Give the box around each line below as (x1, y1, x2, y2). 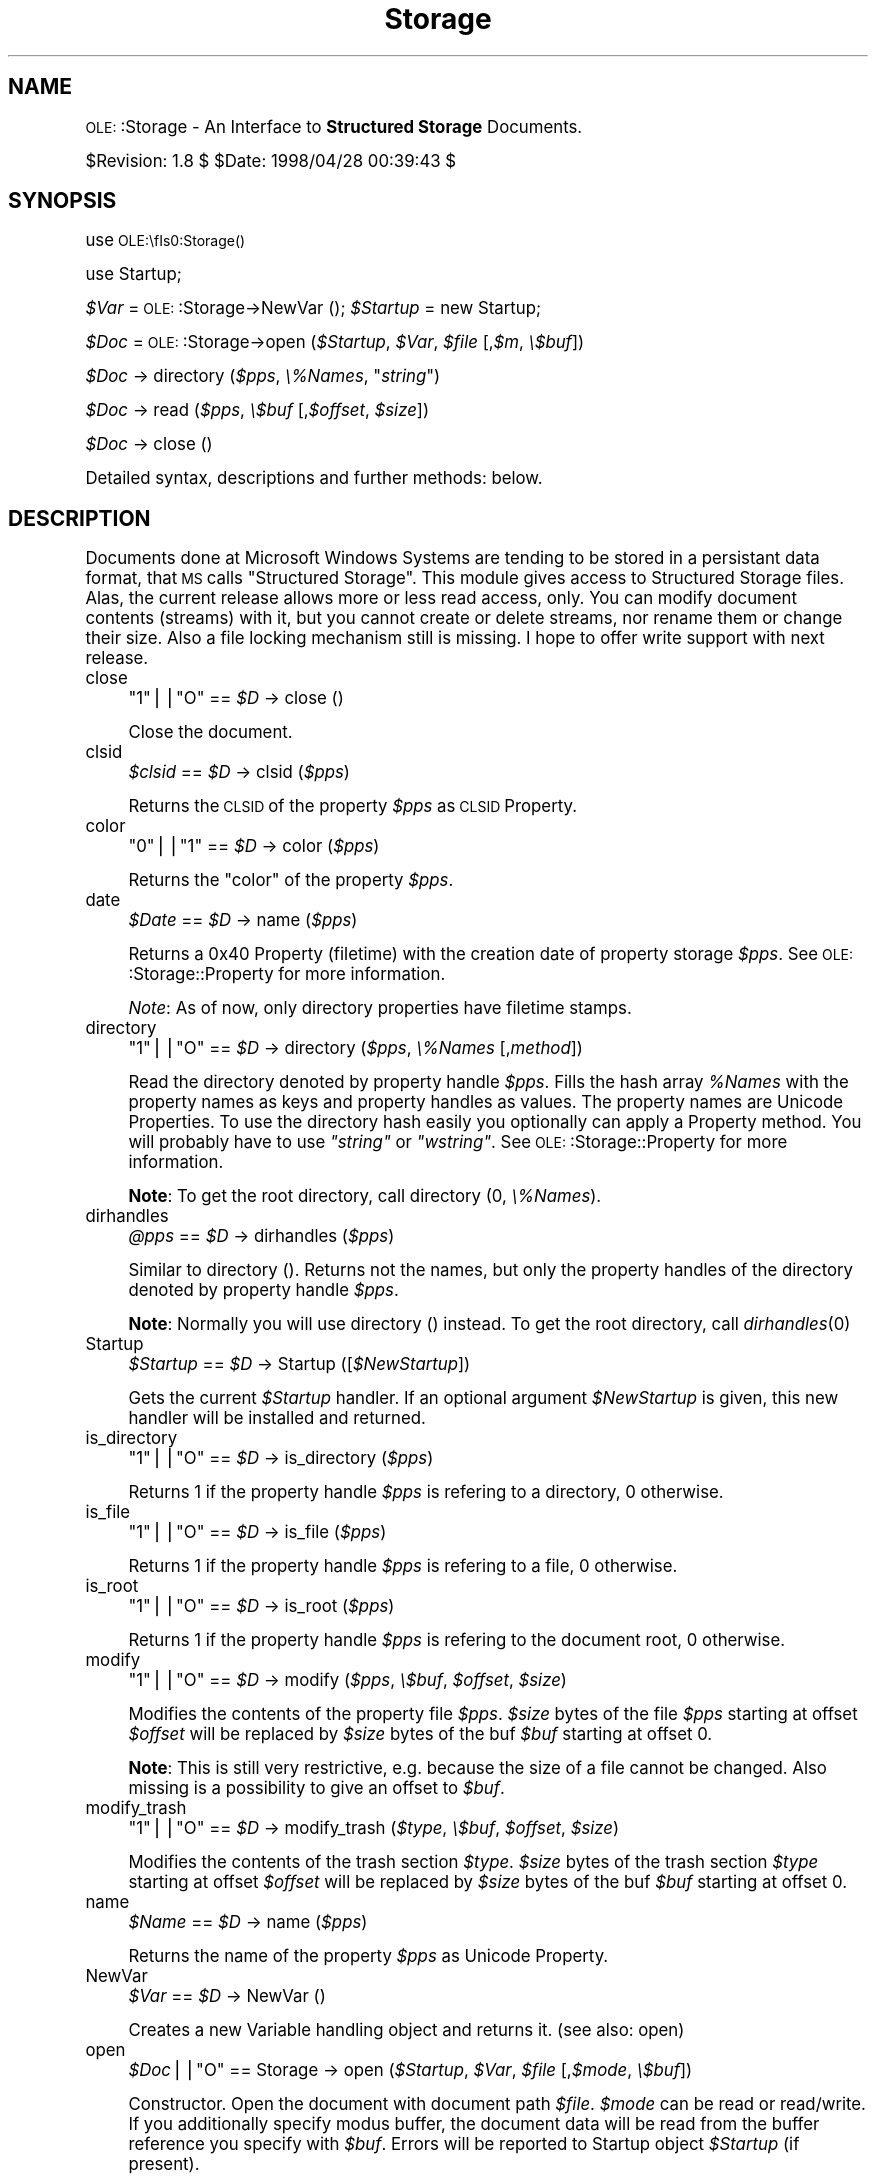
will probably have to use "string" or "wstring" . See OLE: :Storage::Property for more (128, 1132, 788, 1153)
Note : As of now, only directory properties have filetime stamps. (128, 998, 632, 1019)
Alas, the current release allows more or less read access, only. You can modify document (85, 588, 797, 609)
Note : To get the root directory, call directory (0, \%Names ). (128, 1186, 602, 1207)
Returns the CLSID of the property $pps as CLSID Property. (128, 796, 578, 817)
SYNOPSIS (8, 188, 117, 214)
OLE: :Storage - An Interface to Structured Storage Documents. (85, 116, 583, 137)
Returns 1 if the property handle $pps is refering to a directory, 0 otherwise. (128, 1482, 724, 1503)
